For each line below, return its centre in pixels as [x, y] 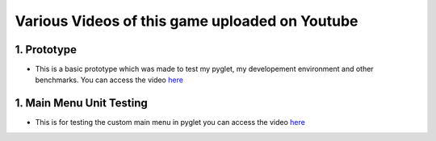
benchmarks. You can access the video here [109, 80]
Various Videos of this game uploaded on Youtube [187, 21]
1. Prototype [46, 50]
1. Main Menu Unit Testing [82, 104]
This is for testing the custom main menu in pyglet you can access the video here [170, 122]
